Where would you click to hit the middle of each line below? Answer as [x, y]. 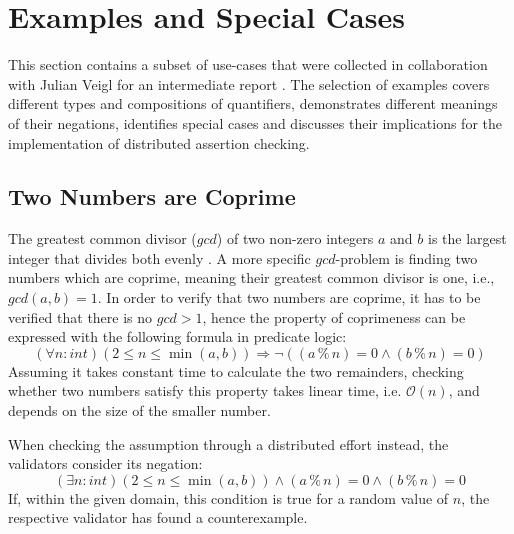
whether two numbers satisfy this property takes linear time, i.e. [205, 390]
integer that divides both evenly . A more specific [159, 257]
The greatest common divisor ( [102, 238]
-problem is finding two [406, 257]
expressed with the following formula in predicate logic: [177, 336]
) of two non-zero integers [295, 238]
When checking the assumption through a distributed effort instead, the [228, 443]
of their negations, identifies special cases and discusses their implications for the [255, 122]
